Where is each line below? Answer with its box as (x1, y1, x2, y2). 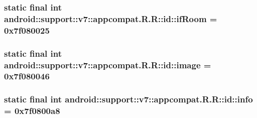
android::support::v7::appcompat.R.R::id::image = (4, 58, 211, 71)
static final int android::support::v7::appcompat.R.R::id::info (4, 93, 253, 105)
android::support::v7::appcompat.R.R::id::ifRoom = (4, 12, 217, 25)
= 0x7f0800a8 (4, 104, 60, 117)
